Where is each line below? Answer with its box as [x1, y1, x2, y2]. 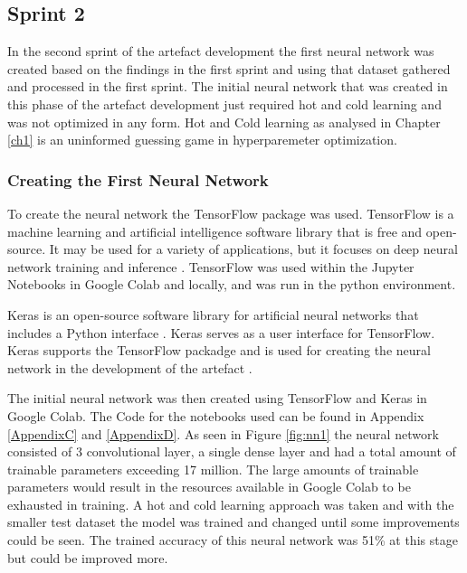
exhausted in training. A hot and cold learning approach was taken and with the [7, 494, 454, 513]
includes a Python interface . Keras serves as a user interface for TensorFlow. [7, 323, 435, 342]
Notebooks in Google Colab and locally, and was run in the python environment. [7, 275, 456, 294]
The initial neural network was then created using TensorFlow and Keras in [7, 389, 427, 408]
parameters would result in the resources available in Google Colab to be [7, 477, 411, 496]
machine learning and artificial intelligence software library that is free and [7, 221, 423, 240]
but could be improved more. [7, 548, 168, 567]
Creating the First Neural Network [7, 168, 269, 191]
